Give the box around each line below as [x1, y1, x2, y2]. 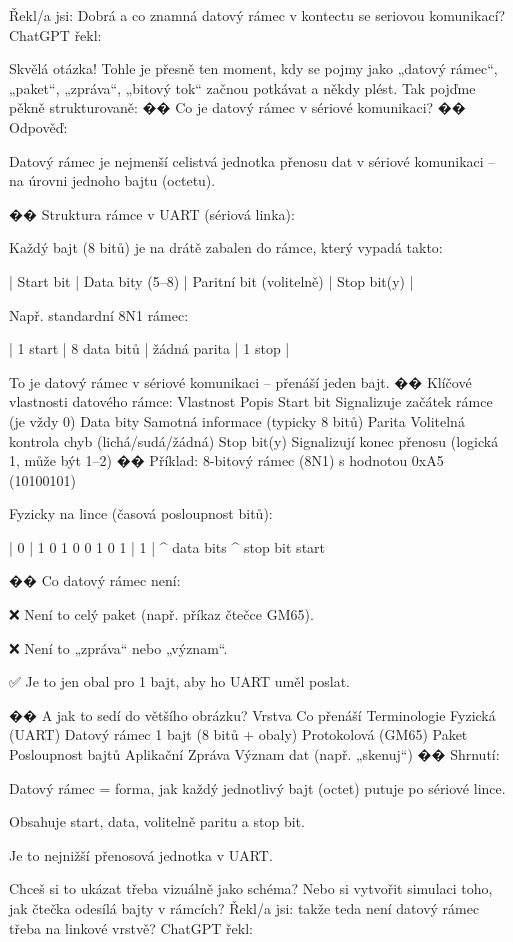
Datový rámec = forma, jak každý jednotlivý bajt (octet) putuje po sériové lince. [9, 777, 506, 798]
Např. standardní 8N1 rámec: [9, 304, 189, 325]
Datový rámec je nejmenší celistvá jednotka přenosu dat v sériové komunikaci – [9, 150, 496, 171]
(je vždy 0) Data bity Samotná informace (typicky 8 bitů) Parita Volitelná [9, 410, 465, 431]
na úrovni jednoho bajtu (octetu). [9, 170, 216, 191]
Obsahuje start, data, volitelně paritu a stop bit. [9, 811, 305, 832]
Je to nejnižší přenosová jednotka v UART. [9, 844, 273, 865]
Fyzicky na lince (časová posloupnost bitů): [9, 503, 273, 524]
